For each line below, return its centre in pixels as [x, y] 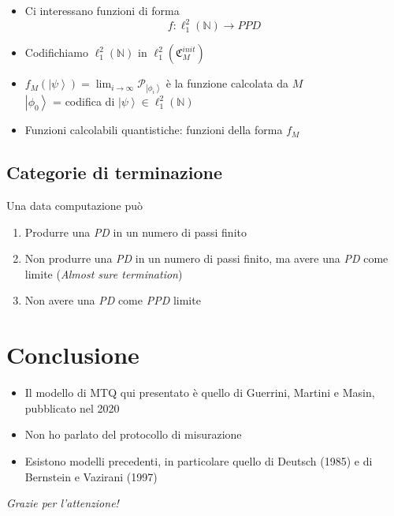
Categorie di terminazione [115, 172]
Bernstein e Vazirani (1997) [91, 476]
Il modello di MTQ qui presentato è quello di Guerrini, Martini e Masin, [200, 393]
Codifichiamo [56, 52]
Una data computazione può [75, 206]
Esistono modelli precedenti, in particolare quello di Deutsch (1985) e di [199, 460]
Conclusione [73, 355]
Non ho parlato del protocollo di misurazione [133, 434]
